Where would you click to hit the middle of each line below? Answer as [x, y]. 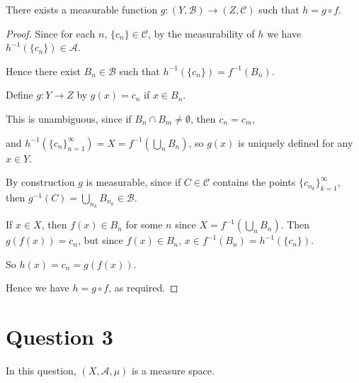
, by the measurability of [201, 33]
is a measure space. [173, 371]
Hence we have [38, 288]
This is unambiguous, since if [69, 118]
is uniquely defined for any [296, 142]
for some [144, 224]
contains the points [254, 182]
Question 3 [59, 337]
